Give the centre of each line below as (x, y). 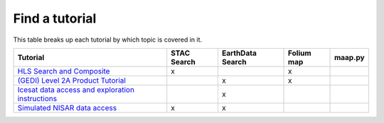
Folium (300, 53)
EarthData (239, 53)
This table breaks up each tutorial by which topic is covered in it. (108, 40)
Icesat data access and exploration (76, 90)
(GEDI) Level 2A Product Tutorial (71, 80)
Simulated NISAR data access (67, 107)
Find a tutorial (55, 18)
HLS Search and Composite (64, 71)
